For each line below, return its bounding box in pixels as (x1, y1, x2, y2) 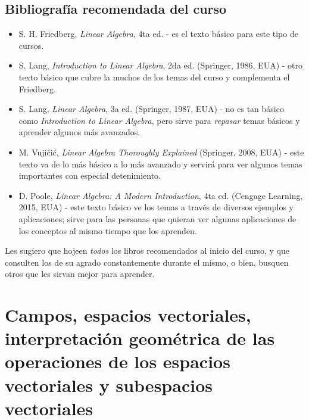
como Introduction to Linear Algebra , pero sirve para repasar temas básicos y (18, 114, 300, 126)
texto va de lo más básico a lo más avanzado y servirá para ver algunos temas (18, 157, 302, 170)
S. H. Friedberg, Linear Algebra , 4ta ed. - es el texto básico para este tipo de (18, 27, 298, 40)
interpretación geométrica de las (5, 326, 275, 350)
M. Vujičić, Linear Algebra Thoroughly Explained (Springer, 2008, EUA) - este (18, 145, 304, 158)
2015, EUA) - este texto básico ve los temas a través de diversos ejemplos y (18, 201, 294, 213)
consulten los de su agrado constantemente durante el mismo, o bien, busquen (5, 256, 289, 268)
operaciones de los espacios (5, 349, 230, 374)
